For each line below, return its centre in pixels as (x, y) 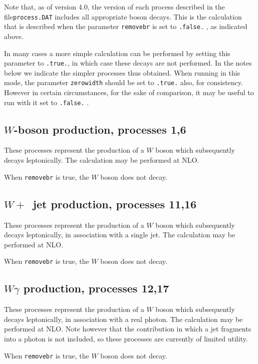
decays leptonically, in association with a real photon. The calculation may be (123, 319)
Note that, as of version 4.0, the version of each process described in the (114, 7)
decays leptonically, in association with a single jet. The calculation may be (120, 235)
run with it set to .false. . (47, 102)
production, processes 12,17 (96, 288)
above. (14, 36)
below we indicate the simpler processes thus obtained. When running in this (122, 72)
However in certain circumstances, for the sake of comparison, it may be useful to (129, 92)
